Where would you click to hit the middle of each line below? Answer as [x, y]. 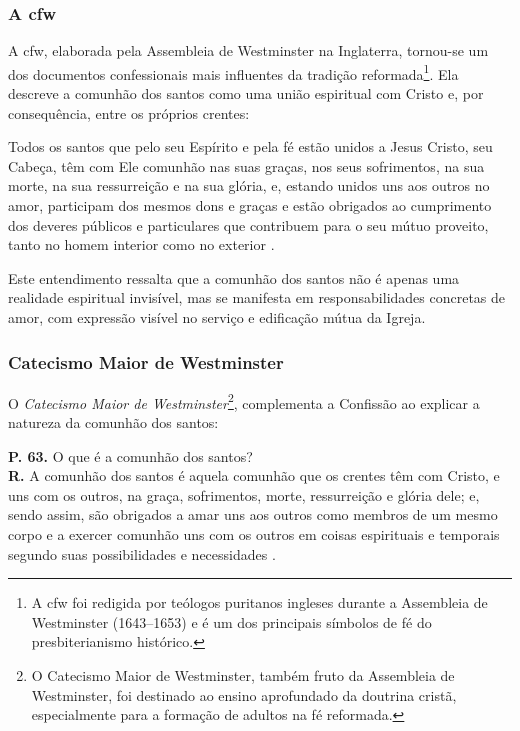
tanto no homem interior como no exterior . [141, 244]
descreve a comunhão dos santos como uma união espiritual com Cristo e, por [246, 93]
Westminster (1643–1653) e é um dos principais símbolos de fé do [231, 621]
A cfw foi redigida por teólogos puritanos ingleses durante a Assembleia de [259, 602]
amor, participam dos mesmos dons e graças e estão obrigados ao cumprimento [250, 205]
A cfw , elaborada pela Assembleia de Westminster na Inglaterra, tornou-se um [248, 50]
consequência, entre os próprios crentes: [129, 112]
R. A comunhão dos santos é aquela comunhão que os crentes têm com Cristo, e [254, 475]
